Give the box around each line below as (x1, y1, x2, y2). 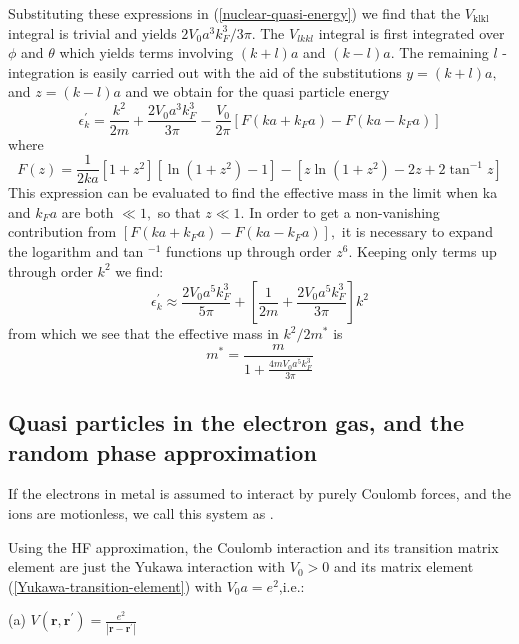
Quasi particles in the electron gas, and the (8, 407, 464, 438)
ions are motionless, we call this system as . (8, 502, 274, 523)
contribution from (8, 221, 117, 242)
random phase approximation (8, 436, 317, 467)
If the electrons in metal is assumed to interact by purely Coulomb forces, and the (8, 483, 511, 504)
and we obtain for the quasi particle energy (125, 81, 390, 102)
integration (8, 61, 75, 82)
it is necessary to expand (341, 221, 493, 242)
